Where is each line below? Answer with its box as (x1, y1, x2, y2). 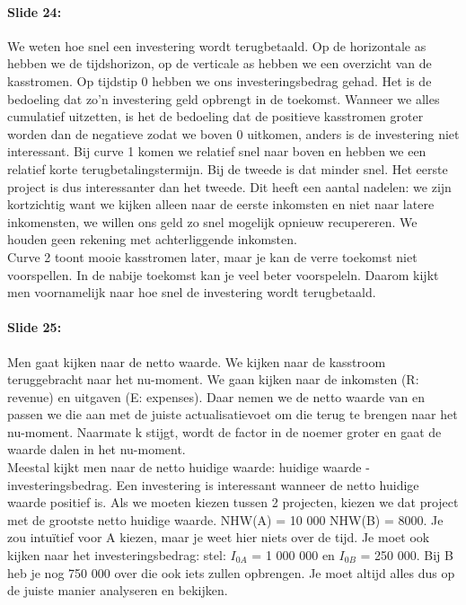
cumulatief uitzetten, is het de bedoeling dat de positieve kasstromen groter (7, 107, 424, 126)
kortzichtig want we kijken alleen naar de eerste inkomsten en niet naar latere (7, 195, 435, 214)
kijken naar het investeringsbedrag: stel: (7, 546, 226, 565)
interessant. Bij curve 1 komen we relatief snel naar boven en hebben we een (7, 142, 426, 161)
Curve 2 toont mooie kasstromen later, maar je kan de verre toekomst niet (7, 247, 418, 266)
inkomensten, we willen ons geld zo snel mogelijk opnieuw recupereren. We (7, 212, 418, 231)
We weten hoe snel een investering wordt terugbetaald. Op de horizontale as (7, 36, 426, 55)
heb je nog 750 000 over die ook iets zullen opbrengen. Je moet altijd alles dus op (7, 563, 455, 582)
